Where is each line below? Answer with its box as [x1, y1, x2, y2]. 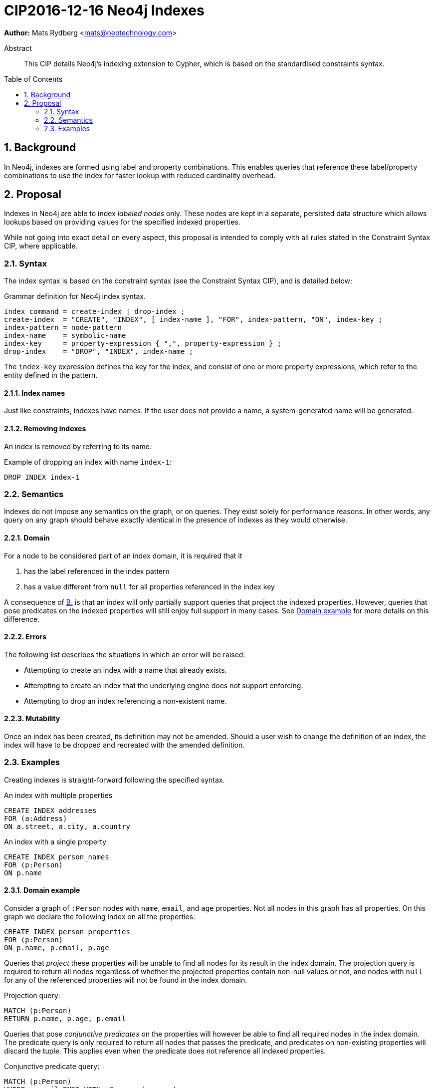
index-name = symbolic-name [4, 331, 126, 340]
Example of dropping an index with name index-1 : [4, 457, 172, 466]
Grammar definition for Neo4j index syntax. [4, 292, 146, 301]
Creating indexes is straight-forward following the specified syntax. [4, 775, 225, 784]
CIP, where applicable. [4, 242, 78, 251]
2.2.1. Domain [4, 533, 50, 542]
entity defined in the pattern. [4, 371, 98, 380]
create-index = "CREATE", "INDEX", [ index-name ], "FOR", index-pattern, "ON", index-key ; [4, 315, 383, 324]
